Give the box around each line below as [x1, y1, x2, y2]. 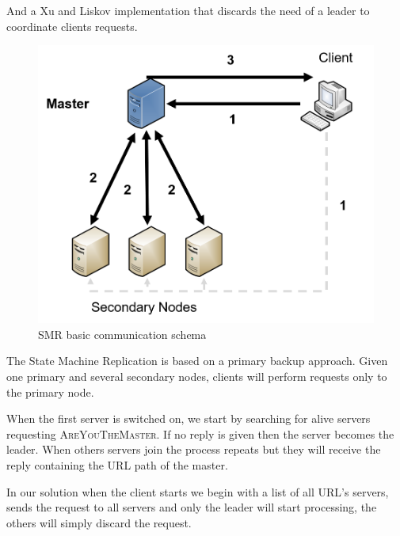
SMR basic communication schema [38, 325, 207, 342]
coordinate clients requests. [6, 17, 138, 34]
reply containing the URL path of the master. [6, 456, 228, 473]
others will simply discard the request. [6, 514, 192, 530]
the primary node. [6, 383, 94, 400]
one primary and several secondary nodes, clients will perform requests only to [6, 367, 387, 384]
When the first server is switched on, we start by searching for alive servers [6, 410, 371, 427]
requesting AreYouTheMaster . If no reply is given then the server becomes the [6, 425, 394, 442]
